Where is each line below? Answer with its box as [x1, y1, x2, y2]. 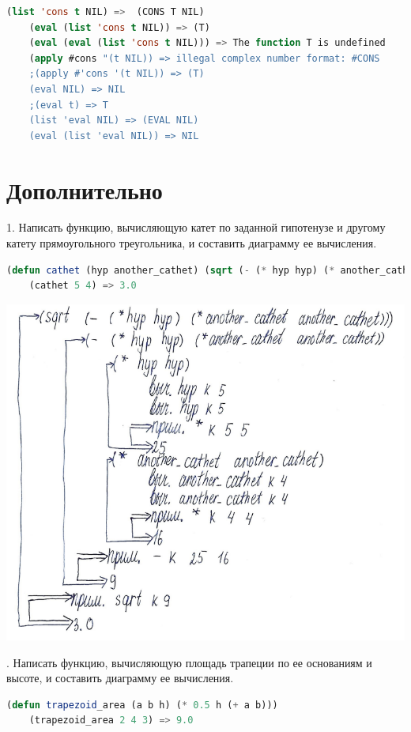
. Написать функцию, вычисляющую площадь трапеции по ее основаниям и [6, 654, 372, 670]
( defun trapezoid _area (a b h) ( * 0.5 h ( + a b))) [6, 699, 278, 711]
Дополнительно [6, 173, 163, 206]
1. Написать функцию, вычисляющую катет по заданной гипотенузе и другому [6, 219, 386, 236]
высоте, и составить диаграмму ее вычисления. [6, 670, 234, 686]
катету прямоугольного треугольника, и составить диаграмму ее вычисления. [6, 235, 377, 251]
